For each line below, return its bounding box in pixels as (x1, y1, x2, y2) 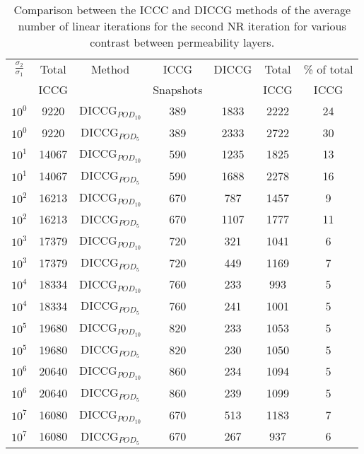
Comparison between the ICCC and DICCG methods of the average (13, 1, 351, 18)
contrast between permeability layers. (90, 34, 275, 50)
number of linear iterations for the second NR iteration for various (18, 18, 346, 34)
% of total (303, 61, 353, 77)
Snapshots (153, 81, 203, 98)
